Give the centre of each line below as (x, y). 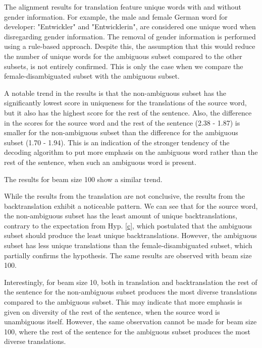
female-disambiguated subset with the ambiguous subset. (92, 76)
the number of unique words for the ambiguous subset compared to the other (123, 56)
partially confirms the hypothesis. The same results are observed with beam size (128, 255)
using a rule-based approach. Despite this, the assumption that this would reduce (130, 46)
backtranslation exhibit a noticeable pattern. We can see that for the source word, (131, 206)
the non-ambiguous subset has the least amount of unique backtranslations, (121, 216)
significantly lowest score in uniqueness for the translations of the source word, (125, 103)
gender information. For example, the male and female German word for (116, 16)
